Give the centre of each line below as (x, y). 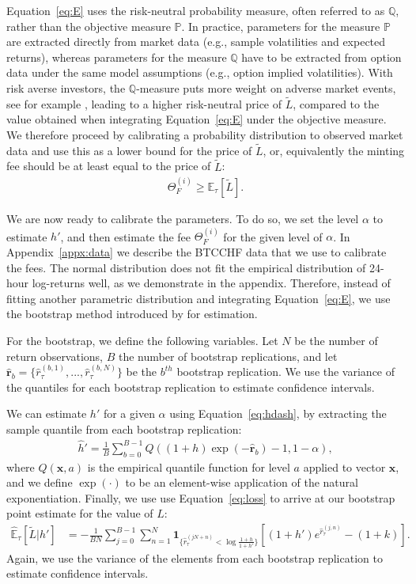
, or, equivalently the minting (334, 150)
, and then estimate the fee (126, 236)
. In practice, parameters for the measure (281, 26)
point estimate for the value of (80, 513)
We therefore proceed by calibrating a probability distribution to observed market (205, 134)
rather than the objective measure (89, 26)
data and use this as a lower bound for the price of (129, 150)
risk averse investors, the (66, 87)
